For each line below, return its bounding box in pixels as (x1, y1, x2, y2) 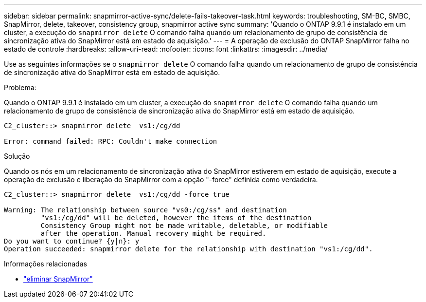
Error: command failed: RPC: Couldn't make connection (4, 137, 217, 145)
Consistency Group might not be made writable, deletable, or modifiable (40, 222, 328, 229)
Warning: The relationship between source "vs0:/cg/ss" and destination (4, 206, 287, 214)
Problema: (4, 83, 36, 92)
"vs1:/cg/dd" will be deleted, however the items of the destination (40, 214, 312, 222)
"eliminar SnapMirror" (23, 275, 93, 283)
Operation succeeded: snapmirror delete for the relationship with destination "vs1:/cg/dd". (4, 245, 373, 253)
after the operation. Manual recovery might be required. (40, 229, 266, 237)
